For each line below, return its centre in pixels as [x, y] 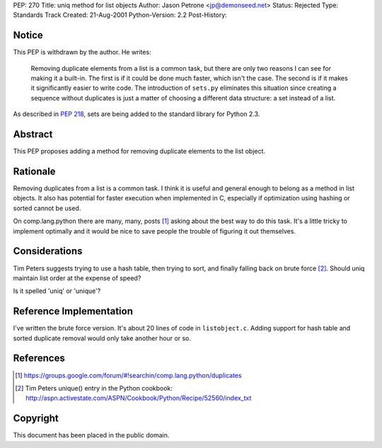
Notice [28, 35]
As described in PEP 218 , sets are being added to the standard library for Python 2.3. [137, 114]
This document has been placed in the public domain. [91, 435]
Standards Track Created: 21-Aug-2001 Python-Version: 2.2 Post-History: [120, 15]
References [39, 358]
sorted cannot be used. [47, 208]
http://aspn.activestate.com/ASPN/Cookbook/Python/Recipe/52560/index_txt [139, 398]
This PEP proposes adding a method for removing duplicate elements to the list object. [139, 151]
